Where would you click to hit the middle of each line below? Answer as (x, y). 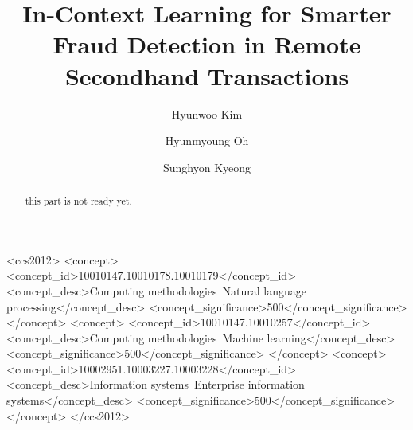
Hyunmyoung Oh (207, 141)
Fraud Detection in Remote (207, 44)
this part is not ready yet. (78, 201)
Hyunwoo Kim (207, 113)
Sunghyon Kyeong (207, 167)
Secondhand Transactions (207, 75)
